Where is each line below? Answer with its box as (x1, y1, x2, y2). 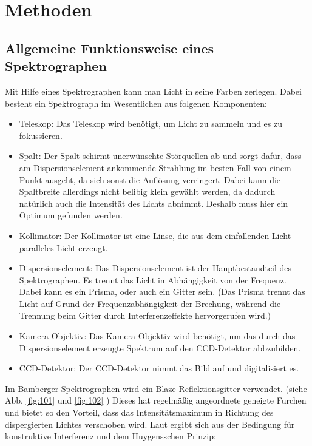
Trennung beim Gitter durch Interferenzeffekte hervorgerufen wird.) (19, 309, 271, 322)
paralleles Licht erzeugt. (19, 241, 108, 254)
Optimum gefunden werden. (19, 209, 123, 221)
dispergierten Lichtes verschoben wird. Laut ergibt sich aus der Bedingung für (5, 417, 295, 430)
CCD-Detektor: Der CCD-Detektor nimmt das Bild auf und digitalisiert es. (19, 362, 299, 374)
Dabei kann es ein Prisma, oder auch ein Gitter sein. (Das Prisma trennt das (19, 285, 305, 298)
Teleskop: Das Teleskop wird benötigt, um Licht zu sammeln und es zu (19, 117, 283, 130)
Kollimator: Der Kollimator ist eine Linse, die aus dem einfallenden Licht (19, 229, 291, 242)
